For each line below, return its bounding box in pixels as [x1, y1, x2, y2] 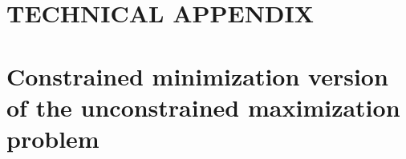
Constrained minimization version [6, 59, 388, 92]
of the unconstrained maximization [6, 90, 400, 123]
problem [6, 121, 99, 154]
